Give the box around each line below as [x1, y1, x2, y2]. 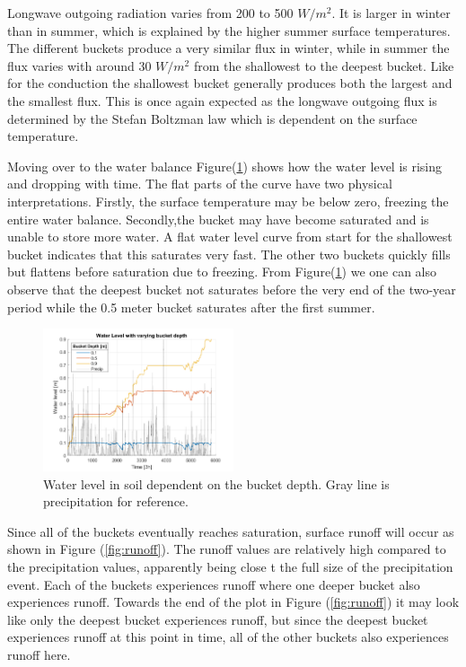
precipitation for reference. [43, 492, 189, 511]
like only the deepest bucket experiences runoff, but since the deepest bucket [7, 610, 428, 628]
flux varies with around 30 [7, 56, 152, 75]
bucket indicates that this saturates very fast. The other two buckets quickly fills [7, 244, 451, 263]
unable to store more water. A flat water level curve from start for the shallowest [7, 227, 453, 246]
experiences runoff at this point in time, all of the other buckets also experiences [7, 628, 449, 646]
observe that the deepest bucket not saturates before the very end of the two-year [7, 279, 456, 298]
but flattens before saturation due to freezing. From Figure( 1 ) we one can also [7, 262, 436, 281]
